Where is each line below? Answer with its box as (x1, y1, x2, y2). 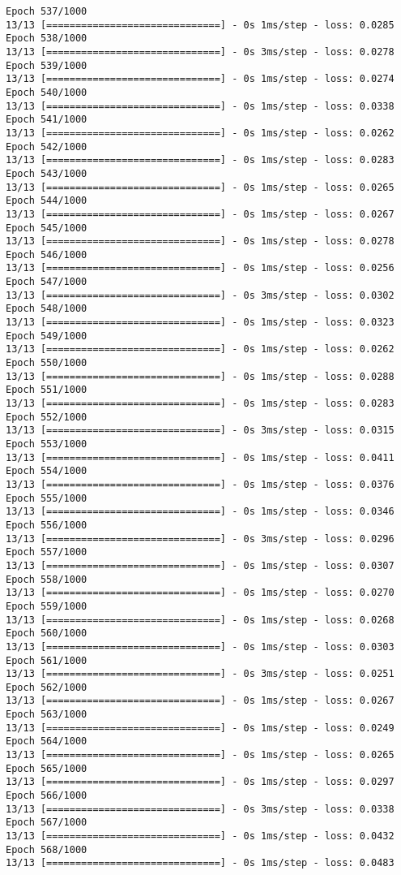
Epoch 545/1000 (6, 222, 87, 234)
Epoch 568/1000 (6, 843, 87, 856)
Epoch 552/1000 (6, 411, 87, 423)
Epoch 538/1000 (6, 32, 87, 45)
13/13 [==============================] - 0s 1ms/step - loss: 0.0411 (6, 451, 395, 463)
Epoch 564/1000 (6, 735, 87, 748)
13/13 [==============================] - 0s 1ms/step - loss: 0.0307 (6, 559, 395, 571)
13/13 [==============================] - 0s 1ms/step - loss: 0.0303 (6, 640, 395, 653)
